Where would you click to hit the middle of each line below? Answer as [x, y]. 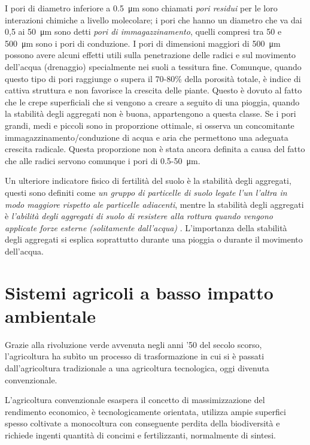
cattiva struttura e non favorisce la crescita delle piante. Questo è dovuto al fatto [154, 90]
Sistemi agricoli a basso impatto [139, 292]
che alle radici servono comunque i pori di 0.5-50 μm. [103, 160]
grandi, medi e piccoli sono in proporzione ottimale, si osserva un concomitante [150, 125]
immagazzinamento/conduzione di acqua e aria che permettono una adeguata [147, 137]
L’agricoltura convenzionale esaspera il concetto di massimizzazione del [135, 400]
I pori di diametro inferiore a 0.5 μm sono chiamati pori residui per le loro [141, 8]
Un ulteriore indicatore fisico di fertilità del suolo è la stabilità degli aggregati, [148, 181]
